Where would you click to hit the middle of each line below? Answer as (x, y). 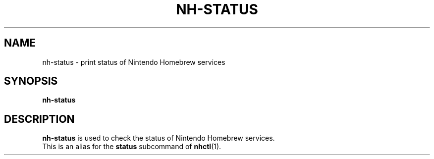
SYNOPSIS (31, 81)
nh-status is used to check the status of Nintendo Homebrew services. (159, 138)
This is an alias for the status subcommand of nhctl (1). (132, 147)
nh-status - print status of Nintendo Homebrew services (134, 62)
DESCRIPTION (39, 119)
